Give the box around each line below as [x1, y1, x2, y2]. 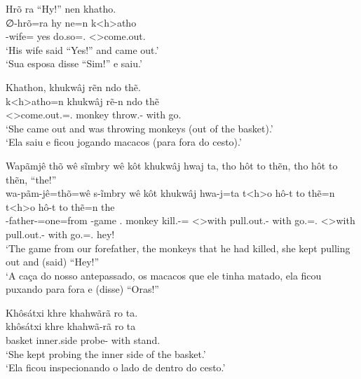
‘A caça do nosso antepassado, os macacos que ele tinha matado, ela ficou [6, 268, 322, 282]
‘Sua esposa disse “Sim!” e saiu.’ [6, 56, 142, 71]
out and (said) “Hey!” [6, 254, 100, 269]
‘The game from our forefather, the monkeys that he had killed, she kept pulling [6, 240, 350, 255]
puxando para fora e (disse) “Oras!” [6, 282, 159, 296]
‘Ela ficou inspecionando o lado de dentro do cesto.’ [6, 360, 226, 375]
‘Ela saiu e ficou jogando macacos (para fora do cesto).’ [6, 135, 242, 149]
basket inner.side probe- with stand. [6, 333, 161, 347]
